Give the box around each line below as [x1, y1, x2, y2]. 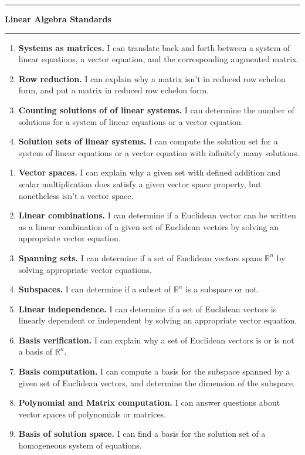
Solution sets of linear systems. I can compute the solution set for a [18, 135, 278, 147]
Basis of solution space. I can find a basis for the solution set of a [18, 427, 266, 440]
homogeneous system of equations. [18, 439, 142, 451]
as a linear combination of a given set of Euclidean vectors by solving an [18, 220, 279, 232]
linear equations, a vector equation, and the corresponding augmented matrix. [18, 53, 299, 65]
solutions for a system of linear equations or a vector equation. [18, 115, 243, 127]
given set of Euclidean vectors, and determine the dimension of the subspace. [18, 376, 295, 389]
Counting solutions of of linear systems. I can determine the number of [18, 103, 294, 116]
